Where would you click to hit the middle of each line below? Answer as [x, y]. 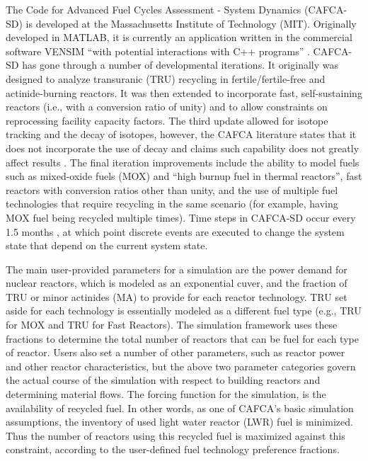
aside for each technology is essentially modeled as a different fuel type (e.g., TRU [184, 311]
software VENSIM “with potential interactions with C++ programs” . [158, 51]
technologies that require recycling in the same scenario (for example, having [172, 204]
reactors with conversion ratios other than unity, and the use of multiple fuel [172, 189]
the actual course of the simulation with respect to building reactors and [163, 380]
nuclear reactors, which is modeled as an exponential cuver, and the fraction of [177, 283]
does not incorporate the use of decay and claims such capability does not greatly [183, 148]
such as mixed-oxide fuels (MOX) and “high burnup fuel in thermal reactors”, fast [184, 176]
